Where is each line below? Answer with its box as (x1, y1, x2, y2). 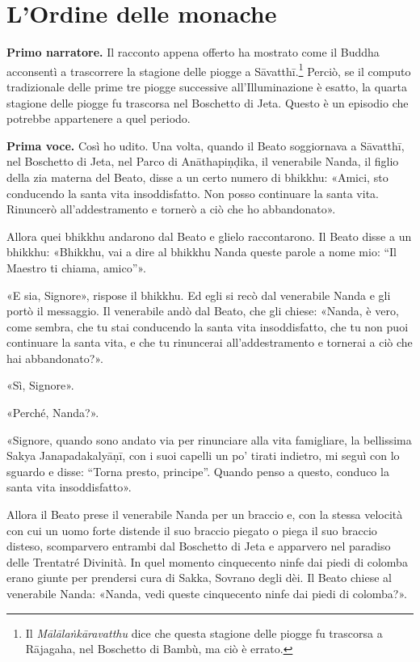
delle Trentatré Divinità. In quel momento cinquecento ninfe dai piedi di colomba (6, 553, 408, 570)
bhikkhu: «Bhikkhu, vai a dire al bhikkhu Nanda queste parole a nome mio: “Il (6, 243, 397, 260)
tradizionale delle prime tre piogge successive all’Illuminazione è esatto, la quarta (6, 78, 407, 95)
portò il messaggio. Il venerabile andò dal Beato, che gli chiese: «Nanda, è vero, (6, 302, 399, 319)
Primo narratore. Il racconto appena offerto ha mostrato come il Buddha (6, 44, 380, 61)
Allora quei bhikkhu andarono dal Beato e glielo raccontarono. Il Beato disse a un (6, 227, 412, 244)
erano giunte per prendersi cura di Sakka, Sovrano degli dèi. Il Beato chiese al (6, 569, 392, 586)
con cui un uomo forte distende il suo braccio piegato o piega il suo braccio (6, 521, 377, 538)
